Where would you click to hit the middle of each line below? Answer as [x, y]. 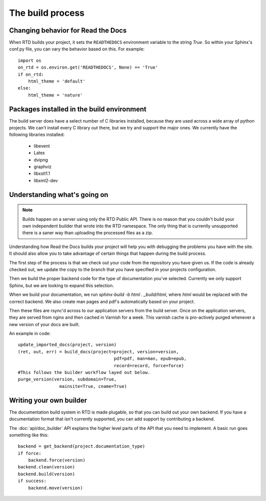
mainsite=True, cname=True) [93, 386]
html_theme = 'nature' [55, 95]
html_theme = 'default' [57, 81]
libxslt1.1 [42, 173]
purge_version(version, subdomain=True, [67, 379]
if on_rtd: [31, 74]
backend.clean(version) [47, 467]
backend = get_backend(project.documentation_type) [82, 446]
